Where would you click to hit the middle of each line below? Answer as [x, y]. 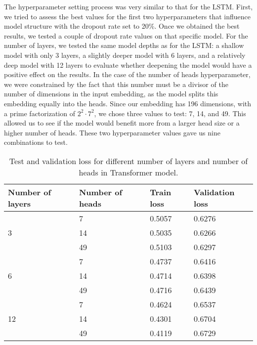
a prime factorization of [40, 113]
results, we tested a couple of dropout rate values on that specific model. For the [126, 35]
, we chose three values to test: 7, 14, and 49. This [170, 113]
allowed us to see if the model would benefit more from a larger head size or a [122, 123]
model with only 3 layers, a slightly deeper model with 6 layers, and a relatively [125, 55]
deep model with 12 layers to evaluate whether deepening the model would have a [128, 65]
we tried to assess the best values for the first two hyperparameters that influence [127, 16]
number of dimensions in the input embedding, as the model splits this [111, 94]
